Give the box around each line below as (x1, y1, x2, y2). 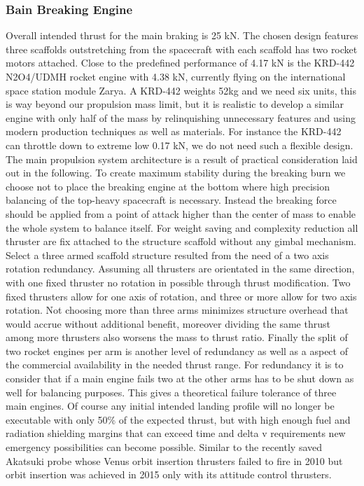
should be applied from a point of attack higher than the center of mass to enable (6, 206, 356, 221)
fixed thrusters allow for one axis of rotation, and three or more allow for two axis (6, 289, 357, 303)
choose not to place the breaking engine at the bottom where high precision (6, 179, 330, 193)
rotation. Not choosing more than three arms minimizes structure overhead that (6, 303, 349, 317)
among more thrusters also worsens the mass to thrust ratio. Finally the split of (6, 330, 348, 345)
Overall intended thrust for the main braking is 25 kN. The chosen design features (6, 28, 358, 43)
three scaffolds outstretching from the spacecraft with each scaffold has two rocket (6, 41, 358, 56)
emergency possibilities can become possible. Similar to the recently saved (6, 440, 323, 454)
